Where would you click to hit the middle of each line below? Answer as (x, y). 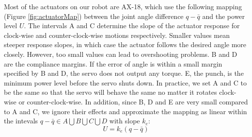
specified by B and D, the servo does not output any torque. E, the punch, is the (124, 73)
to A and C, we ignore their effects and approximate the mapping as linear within (126, 111)
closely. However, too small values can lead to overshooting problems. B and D (121, 54)
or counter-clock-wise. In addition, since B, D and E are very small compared (133, 101)
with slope (125, 121)
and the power (224, 16)
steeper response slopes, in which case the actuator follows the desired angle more (125, 44)
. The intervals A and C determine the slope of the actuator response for (132, 26)
